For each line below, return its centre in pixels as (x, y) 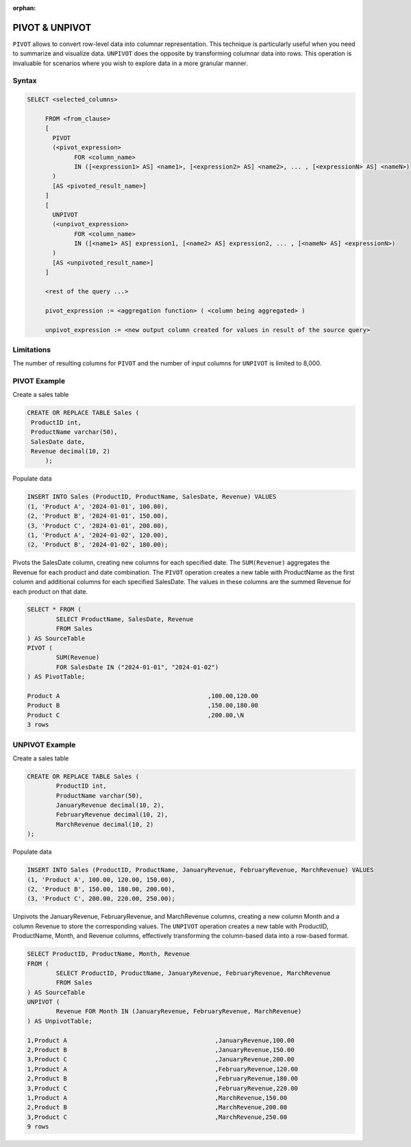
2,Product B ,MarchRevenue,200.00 (157, 1108)
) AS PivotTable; (56, 677)
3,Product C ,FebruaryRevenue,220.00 (162, 1088)
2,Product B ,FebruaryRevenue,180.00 (162, 1079)
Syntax (25, 81)
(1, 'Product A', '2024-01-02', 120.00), (98, 535)
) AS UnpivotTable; (60, 1021)
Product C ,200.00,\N (136, 715)
